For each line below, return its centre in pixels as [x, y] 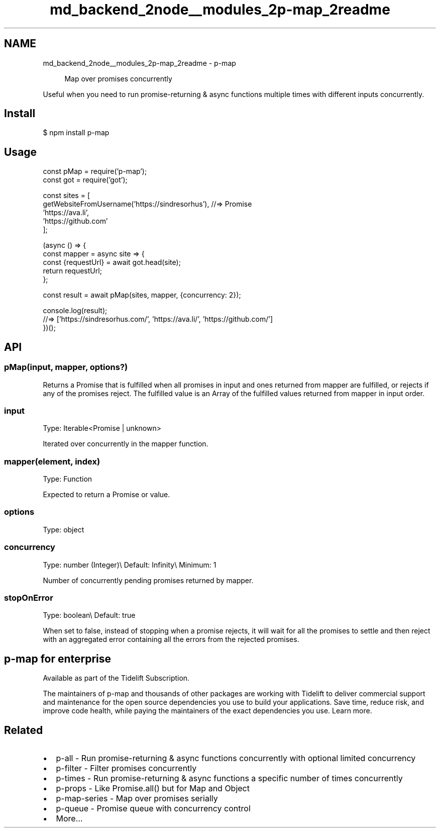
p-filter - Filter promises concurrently [126, 768]
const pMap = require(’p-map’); [95, 171]
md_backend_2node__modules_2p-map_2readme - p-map [139, 63]
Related [24, 730]
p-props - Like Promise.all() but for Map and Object [153, 788]
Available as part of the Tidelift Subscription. [116, 678]
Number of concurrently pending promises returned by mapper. [148, 580]
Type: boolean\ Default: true [89, 615]
